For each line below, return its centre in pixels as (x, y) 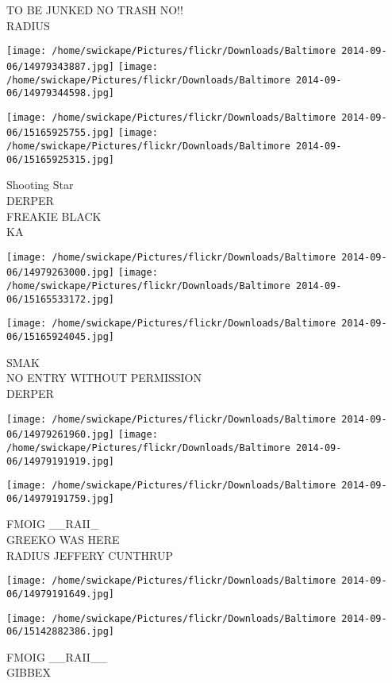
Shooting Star (40, 185)
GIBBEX (29, 672)
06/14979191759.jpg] (61, 498)
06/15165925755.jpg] (61, 133)
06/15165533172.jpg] (61, 299)
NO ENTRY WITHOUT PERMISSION (104, 378)
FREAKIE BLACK (54, 216)
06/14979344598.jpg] (61, 93)
